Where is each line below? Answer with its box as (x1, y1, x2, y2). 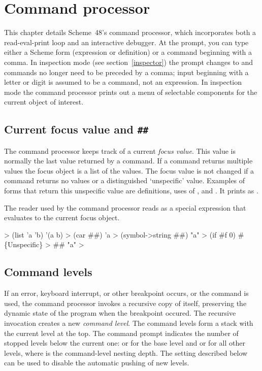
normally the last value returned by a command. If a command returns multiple (4, 155, 253, 166)
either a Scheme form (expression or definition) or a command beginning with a (4, 47, 252, 57)
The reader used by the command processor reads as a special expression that (4, 202, 246, 213)
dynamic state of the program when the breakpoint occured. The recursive (4, 308, 236, 318)
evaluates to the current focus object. (4, 212, 120, 223)
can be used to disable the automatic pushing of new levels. (4, 357, 189, 368)
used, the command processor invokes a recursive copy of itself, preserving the (4, 297, 247, 308)
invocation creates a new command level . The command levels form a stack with (4, 317, 253, 328)
